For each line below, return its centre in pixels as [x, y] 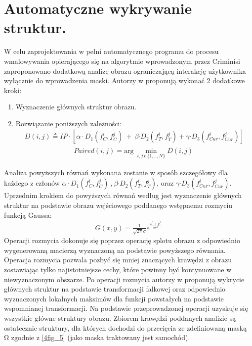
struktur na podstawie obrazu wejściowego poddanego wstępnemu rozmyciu [118, 205]
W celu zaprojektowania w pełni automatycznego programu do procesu [111, 51]
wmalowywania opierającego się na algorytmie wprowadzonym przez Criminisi [122, 61]
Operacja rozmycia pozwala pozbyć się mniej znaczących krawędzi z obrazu [118, 260]
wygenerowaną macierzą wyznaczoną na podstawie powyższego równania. [115, 250]
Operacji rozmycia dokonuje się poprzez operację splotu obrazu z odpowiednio [122, 240]
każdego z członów [32, 183]
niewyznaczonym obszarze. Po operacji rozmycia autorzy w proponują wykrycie [124, 279]
